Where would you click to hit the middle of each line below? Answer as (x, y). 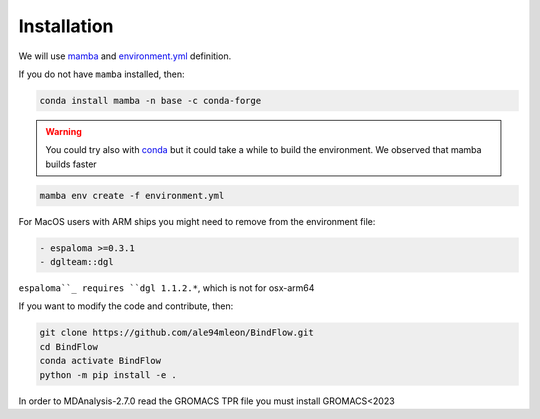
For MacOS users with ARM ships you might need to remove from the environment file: (197, 221)
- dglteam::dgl (76, 262)
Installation (66, 26)
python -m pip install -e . (108, 374)
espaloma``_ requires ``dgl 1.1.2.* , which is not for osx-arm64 (166, 288)
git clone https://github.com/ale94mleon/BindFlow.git (176, 333)
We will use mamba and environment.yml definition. (125, 56)
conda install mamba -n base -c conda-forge (150, 100)
